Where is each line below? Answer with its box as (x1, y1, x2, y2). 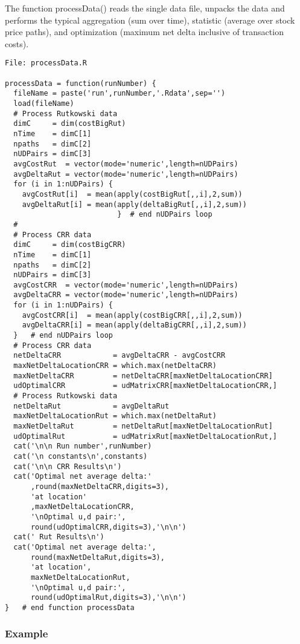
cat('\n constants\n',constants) (13, 452, 148, 461)
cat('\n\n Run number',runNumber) (13, 442, 152, 451)
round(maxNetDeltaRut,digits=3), (30, 553, 165, 562)
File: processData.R (5, 59, 88, 68)
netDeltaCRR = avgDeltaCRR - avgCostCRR (13, 351, 226, 360)
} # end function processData (5, 603, 135, 612)
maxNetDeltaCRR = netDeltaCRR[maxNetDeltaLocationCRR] (13, 371, 273, 380)
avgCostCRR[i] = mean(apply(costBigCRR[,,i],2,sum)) (22, 310, 243, 320)
